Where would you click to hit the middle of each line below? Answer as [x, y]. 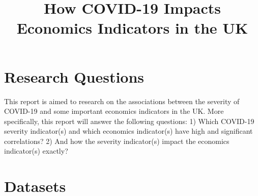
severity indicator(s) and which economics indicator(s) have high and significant [128, 131]
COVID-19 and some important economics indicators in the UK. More [114, 111]
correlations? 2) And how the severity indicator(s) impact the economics [117, 141]
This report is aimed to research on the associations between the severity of [122, 101]
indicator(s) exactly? [36, 151]
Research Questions [74, 76]
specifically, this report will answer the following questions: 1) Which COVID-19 [129, 121]
